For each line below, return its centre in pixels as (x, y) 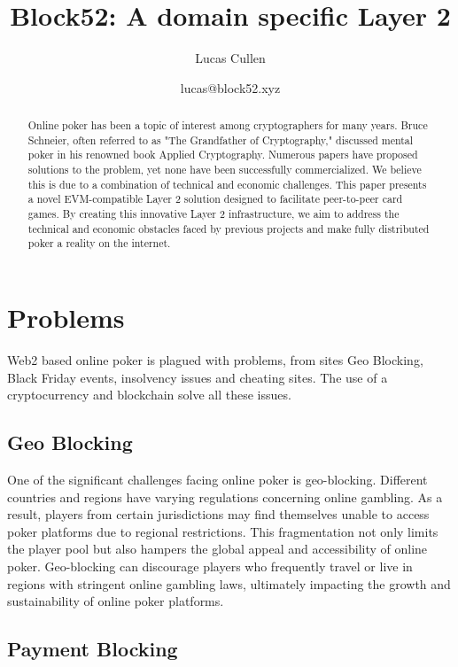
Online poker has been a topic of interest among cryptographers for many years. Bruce (228, 125)
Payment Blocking (93, 649)
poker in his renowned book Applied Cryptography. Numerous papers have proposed (223, 155)
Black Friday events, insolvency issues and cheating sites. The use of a (198, 377)
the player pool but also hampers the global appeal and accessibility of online (217, 549)
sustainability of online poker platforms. (116, 601)
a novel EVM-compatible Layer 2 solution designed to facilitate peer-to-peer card (215, 199)
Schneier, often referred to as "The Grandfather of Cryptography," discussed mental (221, 140)
